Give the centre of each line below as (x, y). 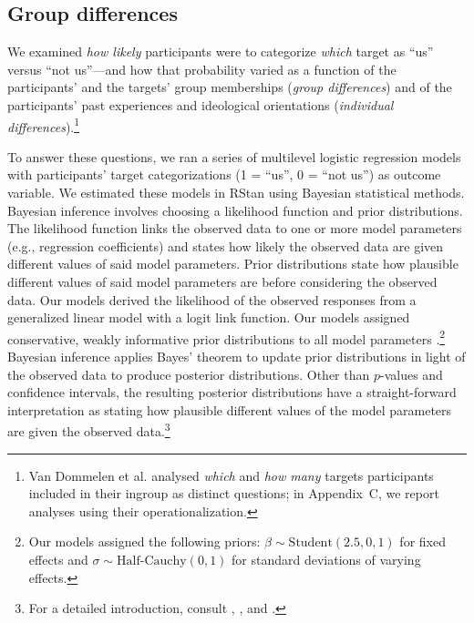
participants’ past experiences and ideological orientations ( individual (201, 104)
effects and (58, 560)
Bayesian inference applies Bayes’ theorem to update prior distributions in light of (237, 357)
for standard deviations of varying (326, 560)
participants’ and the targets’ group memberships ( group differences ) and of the (230, 87)
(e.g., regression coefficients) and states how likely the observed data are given (226, 245)
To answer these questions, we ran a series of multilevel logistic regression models (234, 156)
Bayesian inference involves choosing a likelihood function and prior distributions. (235, 210)
